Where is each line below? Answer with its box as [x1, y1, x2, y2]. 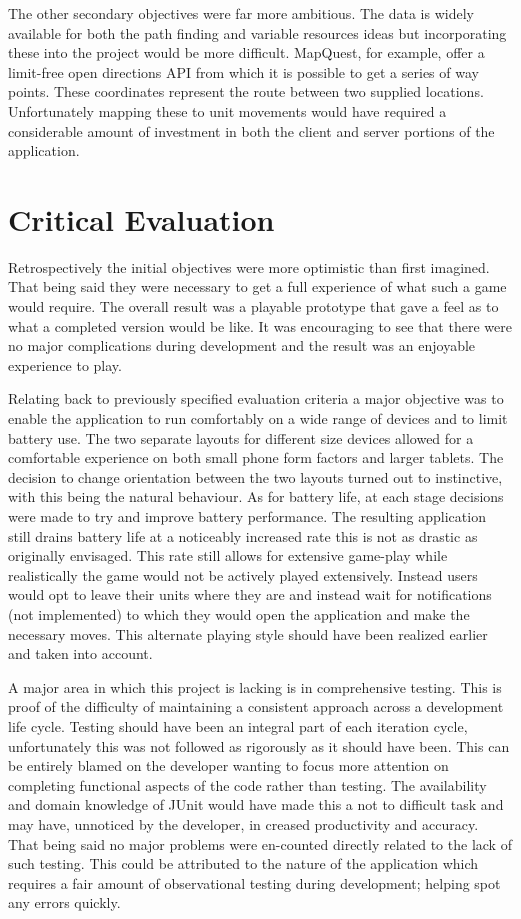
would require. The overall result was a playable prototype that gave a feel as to [8, 296, 499, 317]
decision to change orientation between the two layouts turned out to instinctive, [8, 466, 503, 487]
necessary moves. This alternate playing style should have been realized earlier [8, 623, 488, 644]
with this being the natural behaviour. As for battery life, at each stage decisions [8, 486, 504, 507]
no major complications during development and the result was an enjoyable [8, 335, 476, 356]
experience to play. [8, 354, 122, 375]
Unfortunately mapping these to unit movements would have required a [8, 100, 447, 121]
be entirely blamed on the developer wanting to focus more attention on [8, 755, 449, 776]
